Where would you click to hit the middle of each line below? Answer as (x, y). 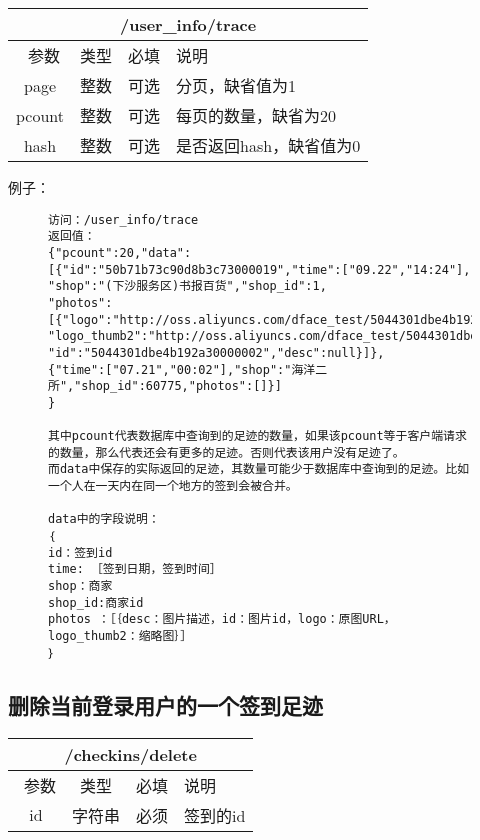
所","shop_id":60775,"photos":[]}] (165, 386)
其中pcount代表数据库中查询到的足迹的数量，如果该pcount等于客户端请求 (257, 436)
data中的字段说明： (104, 519)
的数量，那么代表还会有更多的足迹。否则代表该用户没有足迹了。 (226, 452)
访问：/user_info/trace (123, 219)
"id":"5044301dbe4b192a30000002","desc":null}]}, (216, 352)
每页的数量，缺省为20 (256, 115)
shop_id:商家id (96, 602)
